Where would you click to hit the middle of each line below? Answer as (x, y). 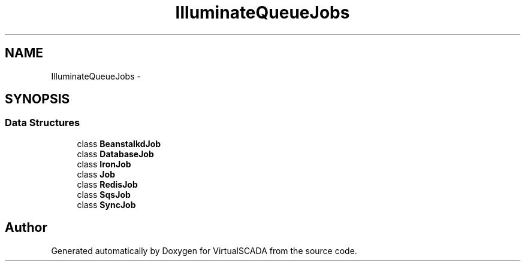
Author (26, 228)
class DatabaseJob (115, 154)
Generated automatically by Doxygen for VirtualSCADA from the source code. (204, 250)
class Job (96, 174)
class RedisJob (107, 184)
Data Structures (43, 123)
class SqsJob (104, 194)
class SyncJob (106, 204)
